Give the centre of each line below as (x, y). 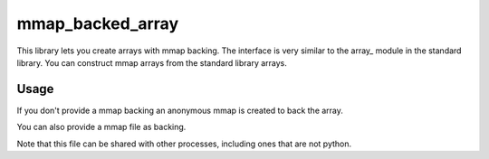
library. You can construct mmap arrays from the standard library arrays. (152, 62)
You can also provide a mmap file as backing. (101, 127)
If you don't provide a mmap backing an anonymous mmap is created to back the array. (180, 110)
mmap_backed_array (98, 23)
